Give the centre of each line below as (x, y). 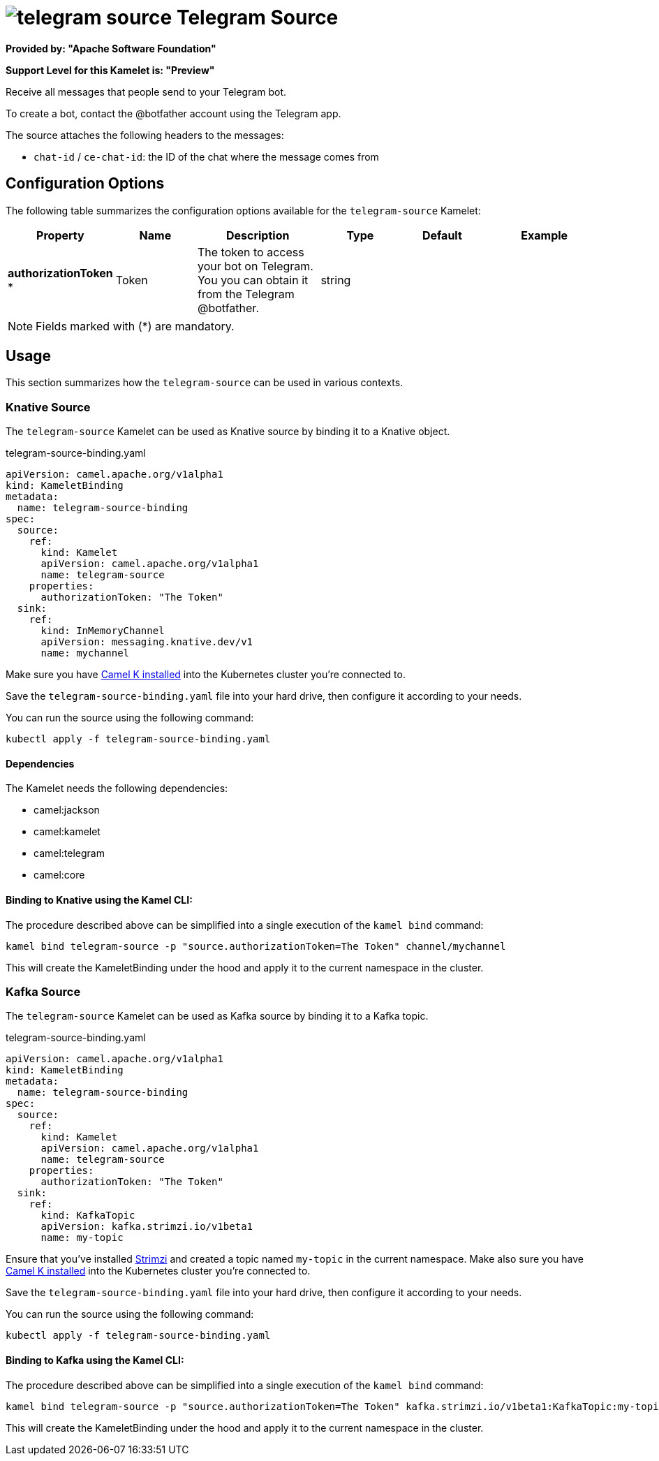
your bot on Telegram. (255, 266)
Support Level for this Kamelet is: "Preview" (110, 70)
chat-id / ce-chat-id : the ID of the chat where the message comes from (206, 156)
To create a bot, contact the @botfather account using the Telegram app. (173, 113)
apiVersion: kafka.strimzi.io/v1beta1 (147, 1227)
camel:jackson (67, 810)
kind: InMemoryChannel (103, 631)
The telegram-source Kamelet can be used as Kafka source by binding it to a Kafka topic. (217, 1016)
